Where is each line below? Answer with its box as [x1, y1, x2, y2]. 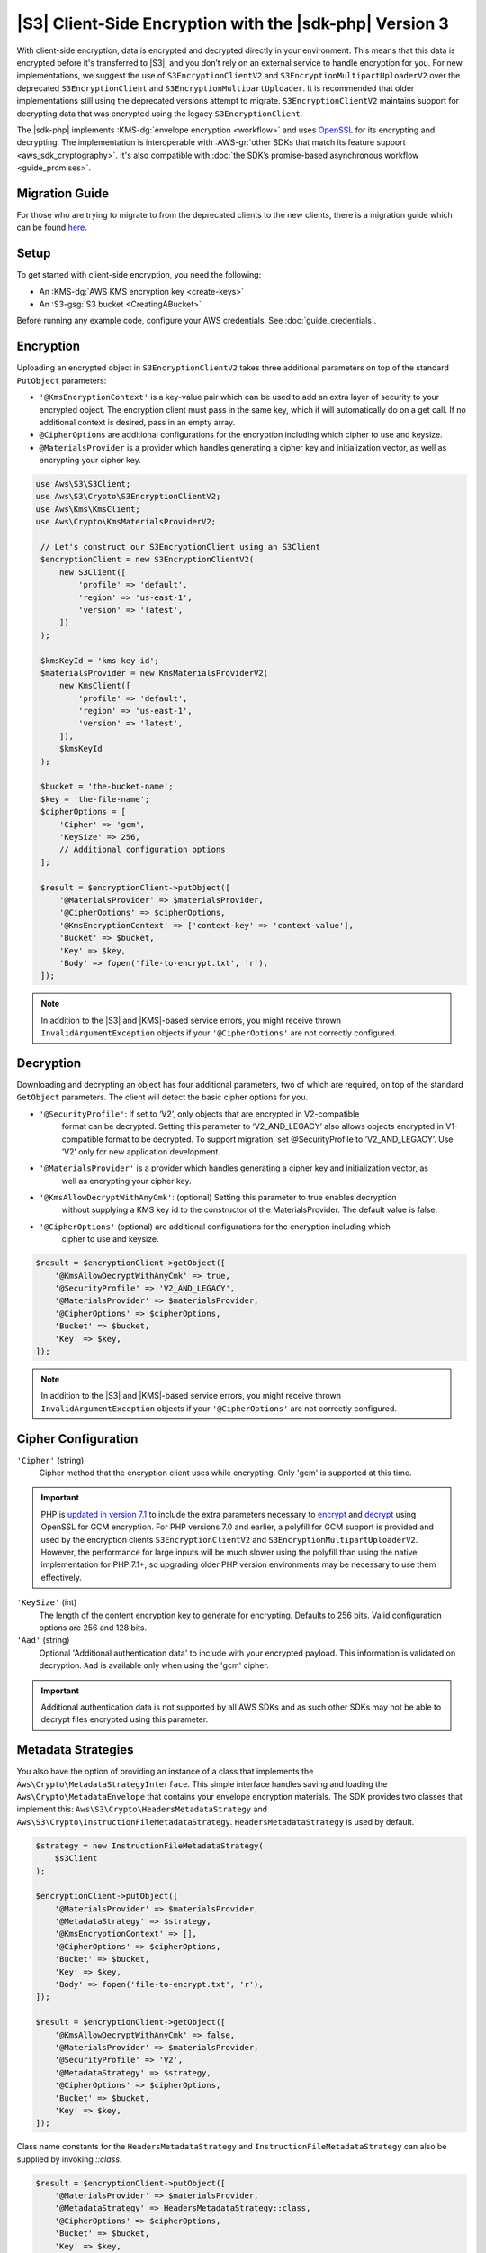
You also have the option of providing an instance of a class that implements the [16, 1766, 314, 1777]
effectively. [40, 1572, 83, 1583]
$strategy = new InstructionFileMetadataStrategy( [35, 1840, 265, 1851]
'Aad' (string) [16, 1635, 70, 1646]
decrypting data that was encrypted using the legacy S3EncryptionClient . [16, 108, 303, 119]
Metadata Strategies [16, 1742, 134, 1757]
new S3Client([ [58, 567, 126, 577]
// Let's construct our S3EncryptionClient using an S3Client [40, 542, 321, 552]
